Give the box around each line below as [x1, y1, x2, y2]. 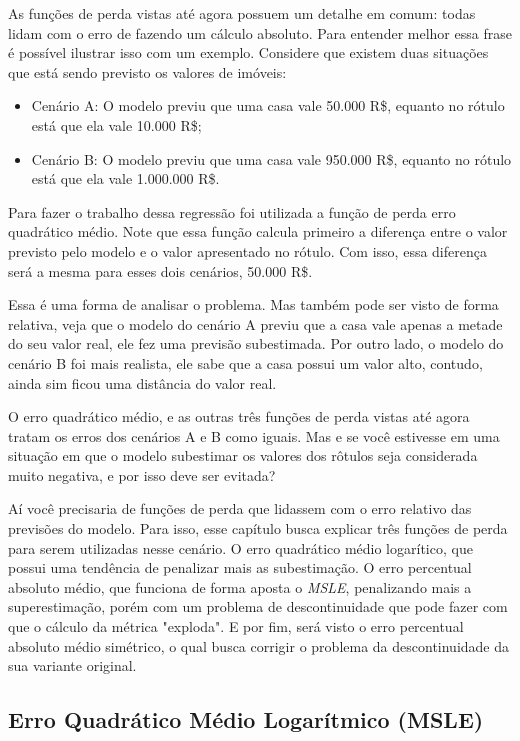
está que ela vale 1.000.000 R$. [31, 168, 220, 189]
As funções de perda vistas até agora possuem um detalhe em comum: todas [8, 3, 476, 23]
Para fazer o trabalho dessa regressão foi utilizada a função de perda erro [8, 201, 456, 222]
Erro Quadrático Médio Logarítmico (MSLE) [8, 704, 484, 735]
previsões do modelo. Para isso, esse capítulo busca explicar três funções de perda [8, 518, 508, 539]
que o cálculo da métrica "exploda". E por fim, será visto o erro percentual [8, 616, 464, 637]
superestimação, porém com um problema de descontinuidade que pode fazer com [8, 596, 508, 617]
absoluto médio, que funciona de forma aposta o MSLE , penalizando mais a [8, 576, 472, 597]
